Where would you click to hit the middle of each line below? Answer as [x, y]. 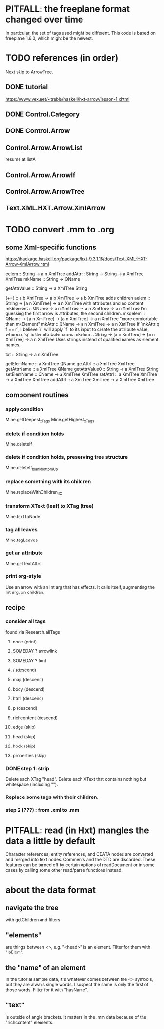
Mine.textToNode [23, 516]
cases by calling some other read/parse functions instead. [64, 870]
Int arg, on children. [25, 592]
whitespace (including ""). [32, 784]
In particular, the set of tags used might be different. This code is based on [81, 33]
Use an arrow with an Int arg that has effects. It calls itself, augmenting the [80, 587]
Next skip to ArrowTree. [29, 72]
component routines [37, 395]
